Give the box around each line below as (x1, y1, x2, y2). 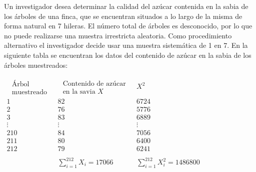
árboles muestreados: (4, 59, 68, 70)
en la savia (62, 88, 95, 95)
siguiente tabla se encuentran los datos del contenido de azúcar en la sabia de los (4, 49, 251, 60)
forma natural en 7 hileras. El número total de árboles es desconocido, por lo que (4, 20, 252, 31)
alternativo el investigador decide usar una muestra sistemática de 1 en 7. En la (4, 40, 248, 50)
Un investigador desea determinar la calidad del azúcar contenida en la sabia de (4, 1, 248, 11)
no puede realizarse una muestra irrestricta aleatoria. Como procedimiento (4, 30, 232, 40)
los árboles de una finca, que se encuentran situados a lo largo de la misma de (4, 10, 242, 21)
